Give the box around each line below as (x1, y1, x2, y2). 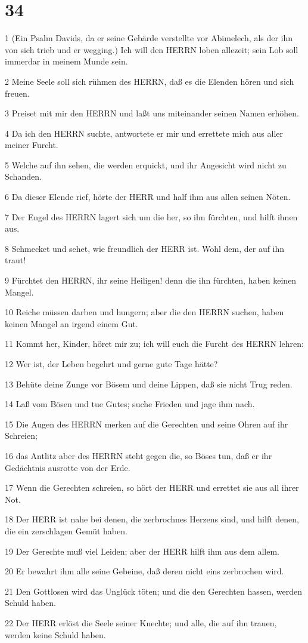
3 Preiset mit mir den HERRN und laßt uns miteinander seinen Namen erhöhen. (5, 107, 299, 119)
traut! (5, 254, 26, 266)
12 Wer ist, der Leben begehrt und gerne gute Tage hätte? (5, 358, 218, 370)
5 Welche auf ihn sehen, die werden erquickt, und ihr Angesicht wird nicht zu (5, 158, 287, 171)
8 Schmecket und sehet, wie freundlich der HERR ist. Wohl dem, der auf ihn (5, 242, 285, 254)
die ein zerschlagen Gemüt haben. (5, 524, 127, 537)
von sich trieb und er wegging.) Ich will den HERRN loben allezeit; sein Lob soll (5, 43, 298, 56)
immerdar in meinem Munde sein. (5, 55, 128, 67)
